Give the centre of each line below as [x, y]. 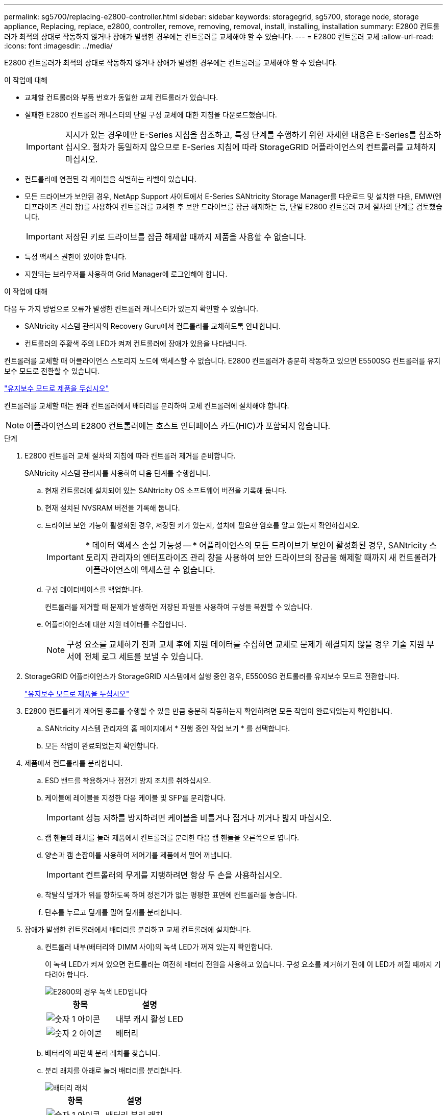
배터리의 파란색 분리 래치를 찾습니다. [103, 1053]
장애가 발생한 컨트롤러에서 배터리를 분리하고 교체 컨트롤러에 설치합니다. [138, 929]
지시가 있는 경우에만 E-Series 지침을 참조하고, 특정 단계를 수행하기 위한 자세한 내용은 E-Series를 [241, 135]
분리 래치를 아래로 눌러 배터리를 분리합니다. [114, 1070]
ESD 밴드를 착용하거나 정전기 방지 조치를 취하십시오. [128, 780]
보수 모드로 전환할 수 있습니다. [52, 371]
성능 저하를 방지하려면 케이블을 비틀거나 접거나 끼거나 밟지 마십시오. [209, 818]
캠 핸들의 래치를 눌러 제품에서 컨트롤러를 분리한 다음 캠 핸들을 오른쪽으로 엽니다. [172, 838]
